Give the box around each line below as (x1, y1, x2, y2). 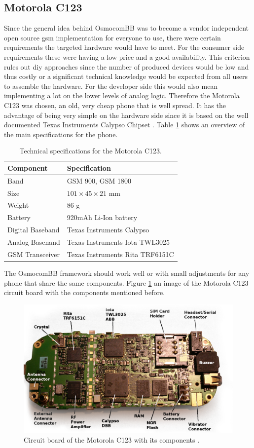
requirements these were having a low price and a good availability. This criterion (4, 51, 250, 62)
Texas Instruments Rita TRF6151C (67, 249, 174, 259)
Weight (7, 200, 29, 210)
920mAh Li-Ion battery (67, 212, 138, 223)
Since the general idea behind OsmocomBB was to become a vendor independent (4, 23, 249, 33)
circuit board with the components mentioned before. (4, 287, 165, 298)
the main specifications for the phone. (4, 129, 118, 139)
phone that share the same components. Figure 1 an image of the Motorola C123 (4, 277, 249, 288)
